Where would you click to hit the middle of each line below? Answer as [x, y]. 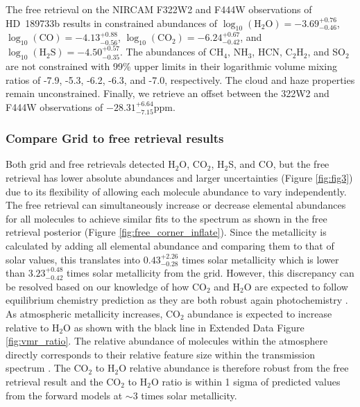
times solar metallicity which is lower [260, 259]
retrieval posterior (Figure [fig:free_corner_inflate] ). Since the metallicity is [166, 232]
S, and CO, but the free [279, 164]
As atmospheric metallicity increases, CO [93, 313]
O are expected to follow [296, 286]
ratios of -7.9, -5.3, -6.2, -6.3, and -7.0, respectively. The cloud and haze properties [180, 79]
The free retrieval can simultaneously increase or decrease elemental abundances [176, 205]
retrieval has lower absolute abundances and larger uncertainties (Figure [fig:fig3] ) [179, 177]
